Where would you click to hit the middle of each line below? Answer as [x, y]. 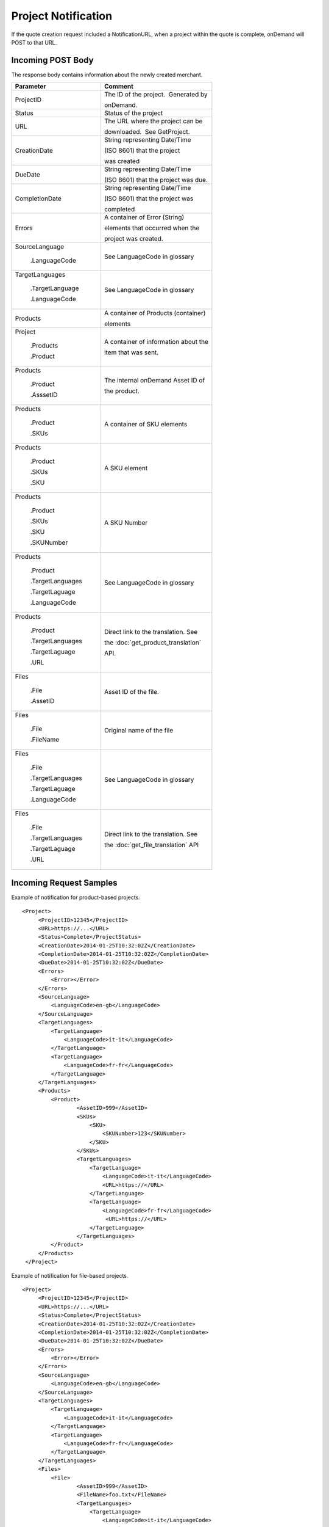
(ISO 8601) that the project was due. [156, 180]
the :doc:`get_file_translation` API [151, 845]
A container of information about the [156, 342]
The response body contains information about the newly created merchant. [107, 75]
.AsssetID [44, 395]
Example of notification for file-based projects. [70, 1275]
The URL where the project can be [153, 121]
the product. [122, 391]
